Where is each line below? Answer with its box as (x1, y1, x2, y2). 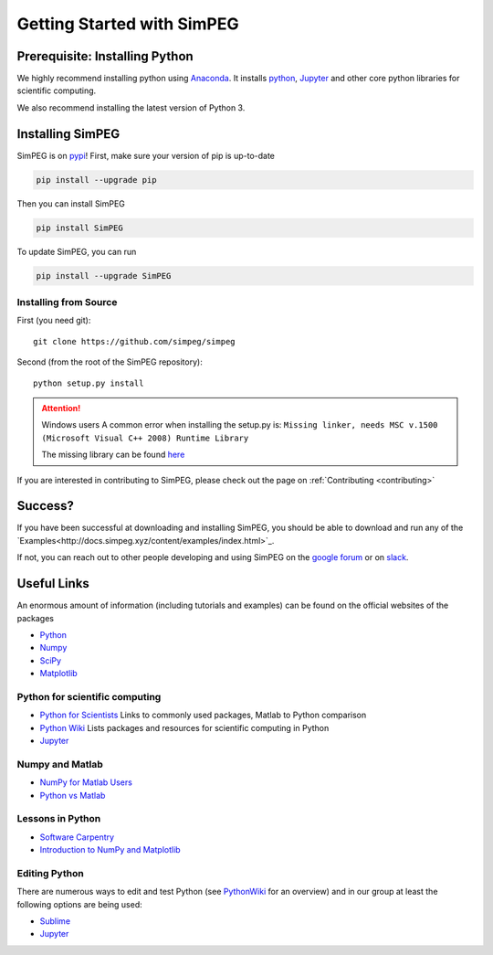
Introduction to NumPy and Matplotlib (39, 844, 182, 855)
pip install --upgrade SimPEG (36, 271, 172, 281)
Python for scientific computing (16, 690, 162, 703)
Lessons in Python (16, 812, 101, 825)
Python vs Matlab (39, 790, 106, 801)
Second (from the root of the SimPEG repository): (16, 356, 203, 367)
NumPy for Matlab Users (39, 777, 132, 788)
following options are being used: (16, 898, 143, 909)
